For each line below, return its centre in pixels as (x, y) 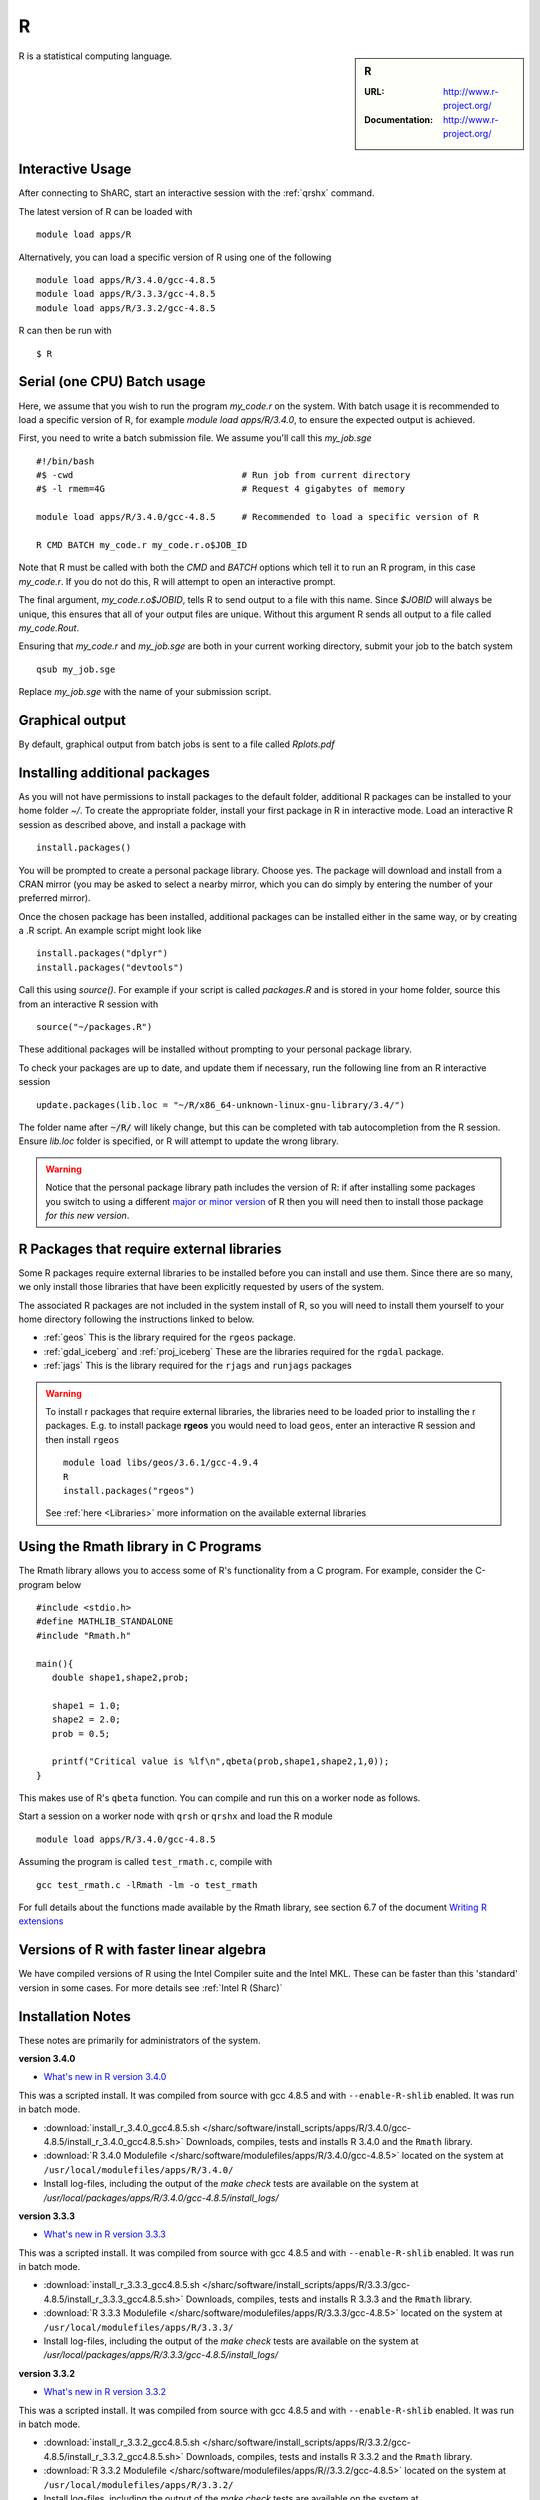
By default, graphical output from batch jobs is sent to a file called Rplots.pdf (176, 744)
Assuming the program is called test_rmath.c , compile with (145, 1862)
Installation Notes (75, 2016)
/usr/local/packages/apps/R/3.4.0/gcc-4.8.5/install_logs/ (161, 2197)
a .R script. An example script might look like (110, 931)
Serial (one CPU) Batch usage (112, 381)
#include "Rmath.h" (84, 1635)
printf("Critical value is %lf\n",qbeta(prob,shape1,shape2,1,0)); (220, 1761)
